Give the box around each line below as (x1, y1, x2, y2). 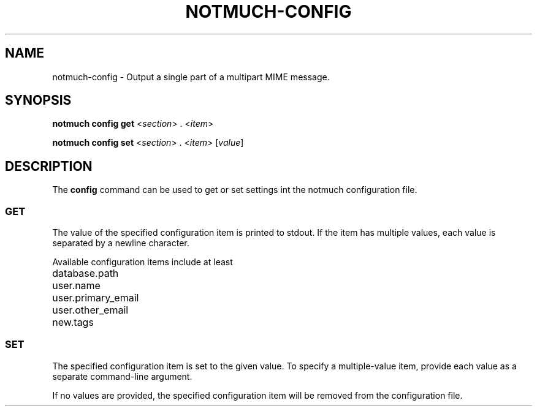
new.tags (52, 316, 94, 329)
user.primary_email (52, 292, 139, 304)
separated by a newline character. (52, 238, 189, 249)
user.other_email (52, 304, 129, 317)
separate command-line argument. (52, 371, 192, 382)
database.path (52, 267, 119, 280)
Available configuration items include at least (52, 257, 233, 268)
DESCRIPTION (5, 158, 93, 174)
